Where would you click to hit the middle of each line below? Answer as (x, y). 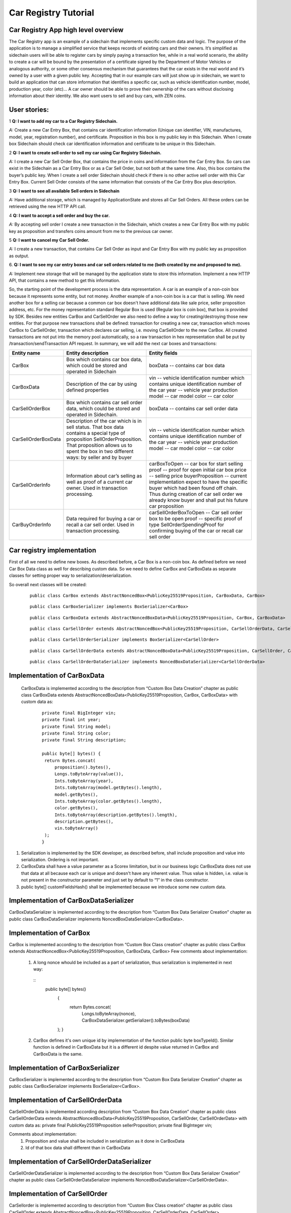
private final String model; (76, 726)
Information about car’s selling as (104, 475)
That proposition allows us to (99, 445)
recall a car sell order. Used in (100, 525)
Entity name (26, 353)
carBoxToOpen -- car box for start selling (196, 463)
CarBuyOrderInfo (31, 525)
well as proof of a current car (99, 482)
